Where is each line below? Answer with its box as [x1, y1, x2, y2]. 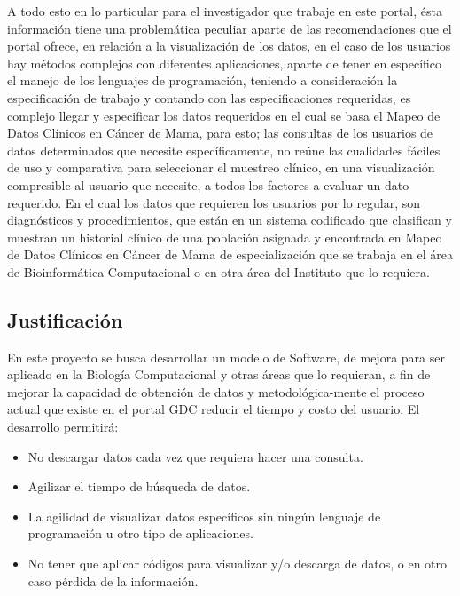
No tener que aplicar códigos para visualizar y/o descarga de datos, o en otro [27, 554, 448, 573]
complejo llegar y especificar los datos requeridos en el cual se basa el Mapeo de [7, 106, 441, 124]
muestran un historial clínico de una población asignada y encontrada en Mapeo [7, 227, 442, 246]
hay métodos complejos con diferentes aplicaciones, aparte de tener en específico [7, 53, 442, 72]
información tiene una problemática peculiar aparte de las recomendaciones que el [7, 19, 452, 37]
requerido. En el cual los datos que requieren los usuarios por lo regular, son [7, 193, 421, 211]
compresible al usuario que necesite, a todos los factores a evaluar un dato [7, 175, 409, 194]
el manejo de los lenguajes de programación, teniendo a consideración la [7, 71, 398, 90]
